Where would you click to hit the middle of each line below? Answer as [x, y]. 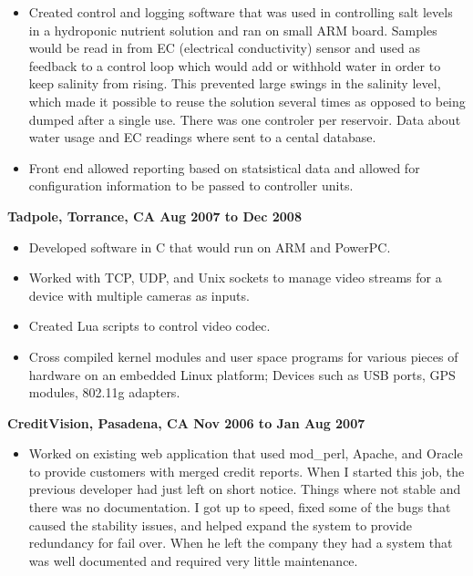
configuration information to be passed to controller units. [191, 185]
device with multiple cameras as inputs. [139, 295]
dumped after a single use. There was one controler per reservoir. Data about [245, 119]
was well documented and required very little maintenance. [193, 560]
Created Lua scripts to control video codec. [149, 326]
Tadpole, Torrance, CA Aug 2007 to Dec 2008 [154, 216]
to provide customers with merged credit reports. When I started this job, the [247, 471]
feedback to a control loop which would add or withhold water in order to [235, 65]
